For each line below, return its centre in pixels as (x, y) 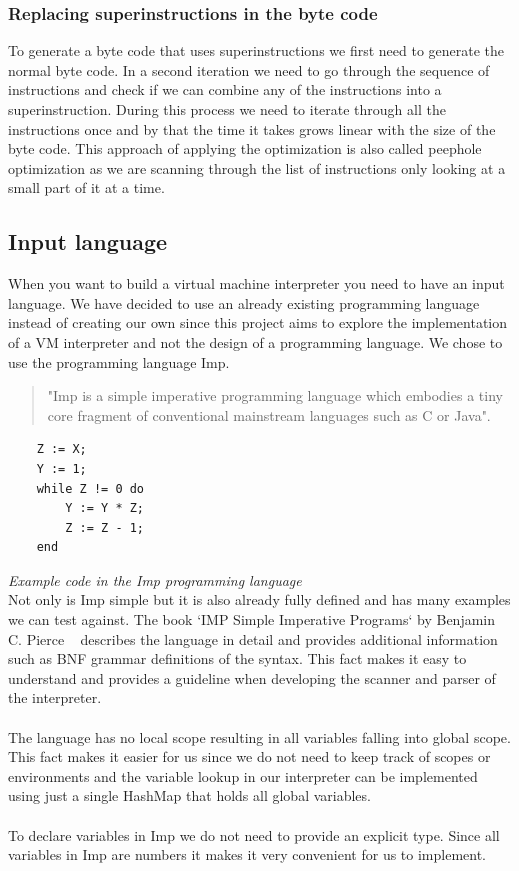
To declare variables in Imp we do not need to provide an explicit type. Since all (254, 834)
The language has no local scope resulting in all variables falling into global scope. (259, 736)
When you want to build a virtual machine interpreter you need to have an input (256, 283)
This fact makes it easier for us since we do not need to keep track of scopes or (249, 756)
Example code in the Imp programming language (155, 579)
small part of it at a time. (86, 187)
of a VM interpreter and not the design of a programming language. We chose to (255, 341)
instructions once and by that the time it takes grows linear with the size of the (252, 128)
